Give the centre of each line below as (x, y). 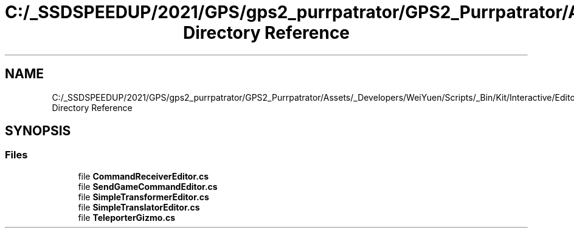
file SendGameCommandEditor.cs (148, 186)
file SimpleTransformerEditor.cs (143, 197)
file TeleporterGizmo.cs (127, 217)
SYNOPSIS (38, 131)
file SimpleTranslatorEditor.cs (139, 207)
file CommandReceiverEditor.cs (143, 176)
